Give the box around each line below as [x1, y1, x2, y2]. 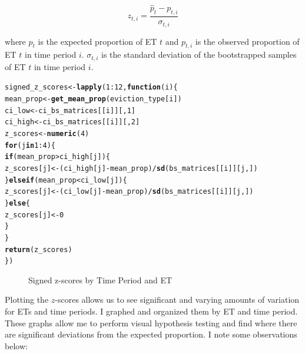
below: [5, 339, 28, 352]
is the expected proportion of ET [38, 35, 157, 47]
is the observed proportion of [195, 35, 300, 47]
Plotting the [5, 293, 49, 306]
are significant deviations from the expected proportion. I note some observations [5, 328, 297, 340]
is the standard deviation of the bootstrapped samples [101, 48, 297, 61]
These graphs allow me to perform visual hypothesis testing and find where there [5, 316, 297, 329]
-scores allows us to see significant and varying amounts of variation [55, 293, 300, 306]
